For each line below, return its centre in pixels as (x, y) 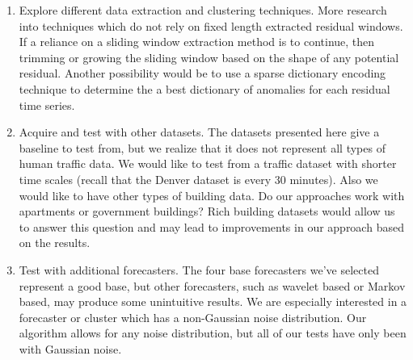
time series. (47, 105)
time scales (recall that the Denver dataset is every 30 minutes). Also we (198, 179)
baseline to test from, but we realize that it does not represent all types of (202, 147)
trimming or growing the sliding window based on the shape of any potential (209, 57)
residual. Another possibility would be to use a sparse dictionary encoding (202, 73)
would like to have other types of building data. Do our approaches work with (212, 195)
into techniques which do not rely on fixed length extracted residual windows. (211, 25)
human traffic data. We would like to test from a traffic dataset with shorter (208, 163)
